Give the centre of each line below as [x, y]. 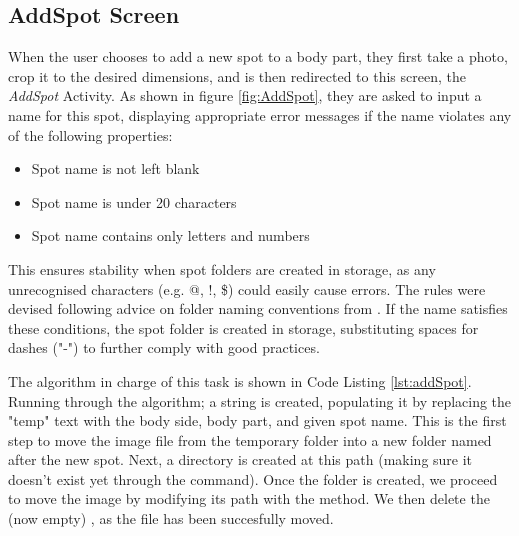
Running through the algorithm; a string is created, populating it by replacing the [260, 400]
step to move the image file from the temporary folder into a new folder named [250, 439]
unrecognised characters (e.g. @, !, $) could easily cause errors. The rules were [247, 288]
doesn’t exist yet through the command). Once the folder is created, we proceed [253, 478]
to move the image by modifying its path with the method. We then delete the [249, 498]
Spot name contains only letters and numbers [170, 235]
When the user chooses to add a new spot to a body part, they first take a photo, [258, 56]
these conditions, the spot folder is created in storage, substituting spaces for [243, 327]
